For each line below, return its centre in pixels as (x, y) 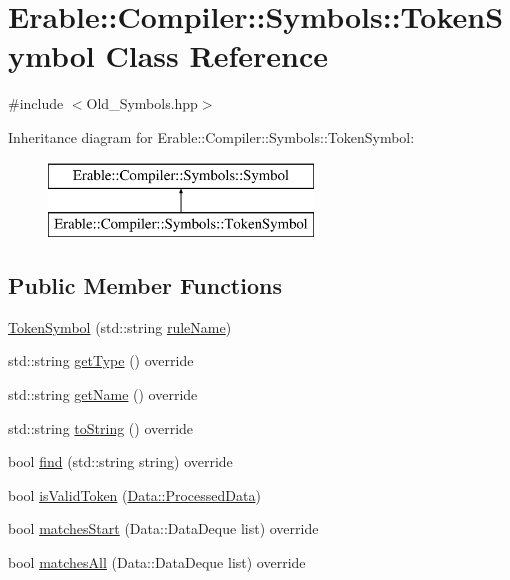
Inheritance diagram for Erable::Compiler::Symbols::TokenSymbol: (211, 136)
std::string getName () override (103, 394)
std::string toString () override (101, 427)
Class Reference (216, 55)
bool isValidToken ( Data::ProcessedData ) (134, 494)
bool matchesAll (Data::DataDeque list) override (157, 562)
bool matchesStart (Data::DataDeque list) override (163, 528)
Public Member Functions (145, 285)
